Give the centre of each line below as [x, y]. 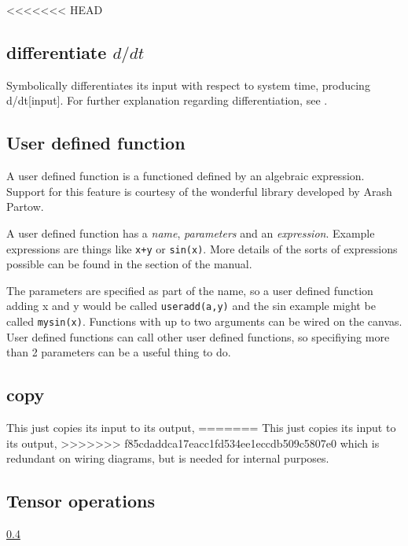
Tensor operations [81, 501]
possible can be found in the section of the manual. [129, 264]
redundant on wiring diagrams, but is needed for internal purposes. [168, 458]
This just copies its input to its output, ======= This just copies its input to [201, 428]
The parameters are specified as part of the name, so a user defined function [190, 290]
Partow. [25, 207]
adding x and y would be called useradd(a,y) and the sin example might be [191, 306]
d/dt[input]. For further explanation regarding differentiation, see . [167, 100]
